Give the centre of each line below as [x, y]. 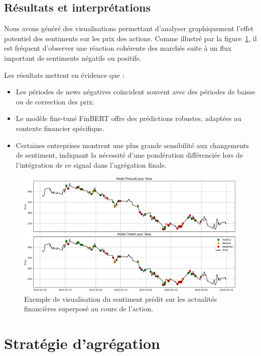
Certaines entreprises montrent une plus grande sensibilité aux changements [133, 145]
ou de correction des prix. [55, 101]
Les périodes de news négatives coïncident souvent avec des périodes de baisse [136, 92]
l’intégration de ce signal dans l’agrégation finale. [91, 164]
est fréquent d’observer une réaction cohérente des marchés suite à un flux [118, 48]
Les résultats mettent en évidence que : [64, 75]
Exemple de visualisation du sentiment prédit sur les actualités [121, 299]
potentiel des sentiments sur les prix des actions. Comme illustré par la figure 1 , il [130, 38]
